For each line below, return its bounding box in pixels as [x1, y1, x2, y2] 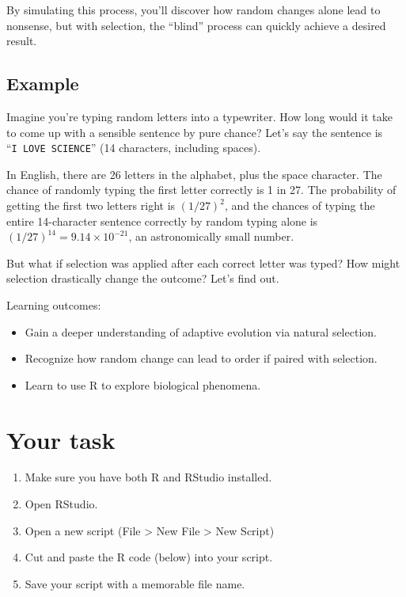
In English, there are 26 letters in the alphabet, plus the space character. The [6, 165, 382, 182]
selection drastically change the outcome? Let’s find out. [6, 270, 279, 287]
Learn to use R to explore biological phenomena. [25, 376, 261, 393]
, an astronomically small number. [128, 228, 294, 245]
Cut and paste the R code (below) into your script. [25, 549, 273, 565]
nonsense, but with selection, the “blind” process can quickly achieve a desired [6, 17, 386, 33]
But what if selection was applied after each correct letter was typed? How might [6, 254, 400, 271]
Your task [6, 423, 116, 455]
